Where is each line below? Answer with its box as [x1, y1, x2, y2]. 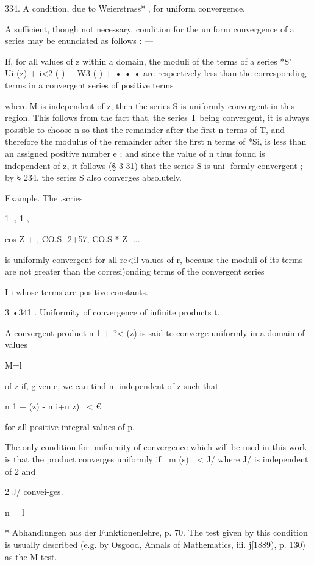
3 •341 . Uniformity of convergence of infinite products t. [5, 306, 220, 318]
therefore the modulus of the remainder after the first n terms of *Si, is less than [5, 135, 307, 148]
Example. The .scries [5, 191, 83, 204]
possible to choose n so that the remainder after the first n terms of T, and [5, 123, 285, 135]
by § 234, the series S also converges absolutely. [5, 171, 182, 184]
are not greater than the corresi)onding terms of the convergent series [5, 265, 265, 278]
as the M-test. [5, 550, 57, 563]
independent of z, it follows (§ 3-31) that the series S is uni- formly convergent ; [5, 159, 303, 171]
